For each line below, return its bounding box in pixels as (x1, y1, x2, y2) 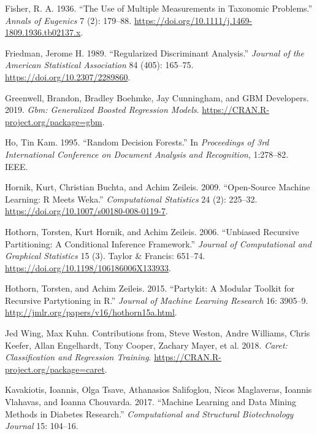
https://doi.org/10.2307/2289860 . (5, 70, 131, 83)
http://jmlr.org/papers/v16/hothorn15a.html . (5, 306, 177, 319)
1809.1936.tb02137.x (5, 26, 81, 39)
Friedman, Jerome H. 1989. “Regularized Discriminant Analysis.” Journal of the (5, 46, 304, 59)
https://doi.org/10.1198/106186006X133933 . (5, 261, 171, 274)
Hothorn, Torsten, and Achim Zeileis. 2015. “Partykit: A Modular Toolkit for (5, 282, 295, 295)
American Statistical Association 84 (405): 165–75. (5, 58, 194, 71)
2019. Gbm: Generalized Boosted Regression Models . (5, 103, 199, 116)
